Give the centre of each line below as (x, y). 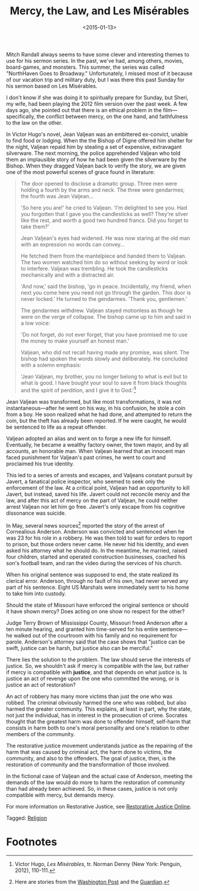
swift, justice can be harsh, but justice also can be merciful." (79, 648)
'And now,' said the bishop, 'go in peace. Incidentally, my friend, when (106, 286)
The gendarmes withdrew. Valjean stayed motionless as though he (102, 310)
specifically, (21, 116)
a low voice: (35, 323)
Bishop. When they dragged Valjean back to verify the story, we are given (96, 166)
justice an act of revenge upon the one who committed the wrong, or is (93, 678)
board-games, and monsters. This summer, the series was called (85, 67)
